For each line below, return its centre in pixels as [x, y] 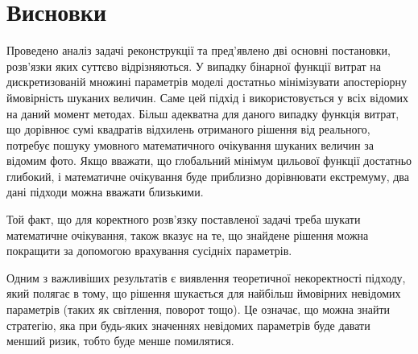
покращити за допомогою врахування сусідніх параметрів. [149, 251]
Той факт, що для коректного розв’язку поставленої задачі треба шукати [184, 219]
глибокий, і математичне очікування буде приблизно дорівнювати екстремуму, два [208, 176]
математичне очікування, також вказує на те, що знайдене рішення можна [188, 235]
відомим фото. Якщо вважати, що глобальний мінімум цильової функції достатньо [209, 161]
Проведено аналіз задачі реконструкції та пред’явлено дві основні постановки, [199, 50]
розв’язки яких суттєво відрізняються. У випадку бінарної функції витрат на [194, 66]
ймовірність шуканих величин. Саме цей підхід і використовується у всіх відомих [207, 97]
